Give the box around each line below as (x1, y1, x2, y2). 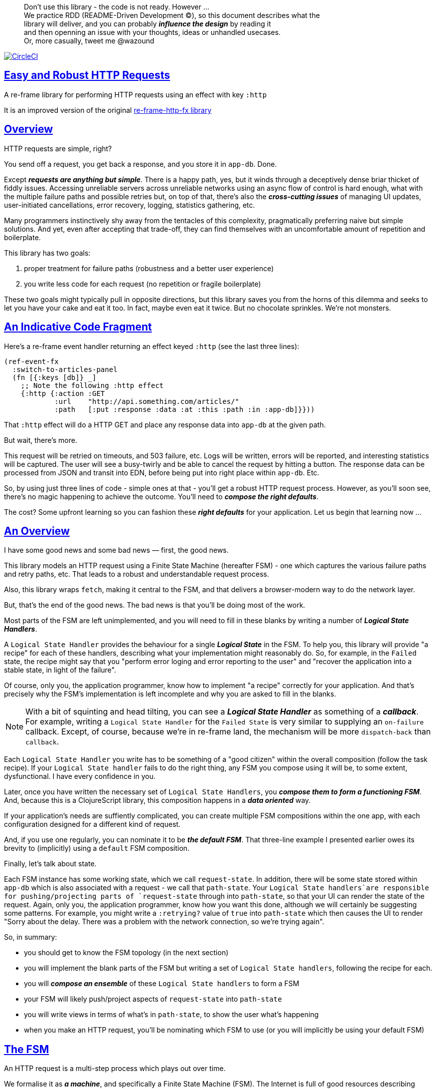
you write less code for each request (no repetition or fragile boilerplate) (24, 279, 261, 288)
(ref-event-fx (4, 357, 59, 365)
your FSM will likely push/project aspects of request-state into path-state (24, 995, 282, 1004)
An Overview (4, 524, 70, 537)
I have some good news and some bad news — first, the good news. (4, 546, 229, 555)
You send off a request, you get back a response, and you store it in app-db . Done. (4, 159, 277, 168)
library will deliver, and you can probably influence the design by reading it (24, 19, 271, 28)
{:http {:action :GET (20, 389, 105, 397)
